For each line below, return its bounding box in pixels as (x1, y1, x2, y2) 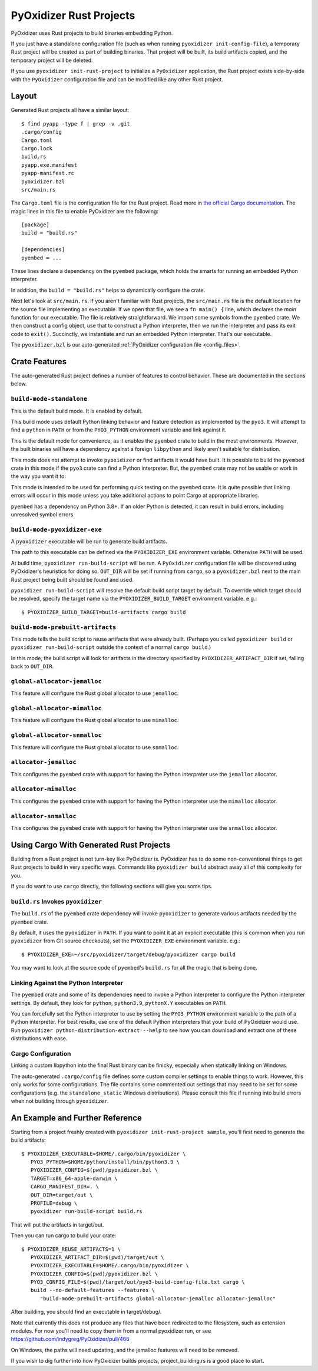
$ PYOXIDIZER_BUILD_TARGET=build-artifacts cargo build (21, 609, 186, 615)
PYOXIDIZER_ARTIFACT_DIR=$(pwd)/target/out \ (30, 1254, 164, 1261)
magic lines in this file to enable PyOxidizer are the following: (11, 207, 159, 215)
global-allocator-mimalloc (11, 704, 102, 712)
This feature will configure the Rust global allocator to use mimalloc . (11, 717, 179, 724)
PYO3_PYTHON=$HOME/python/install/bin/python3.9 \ (30, 1158, 180, 1165)
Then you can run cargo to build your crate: (11, 1232, 117, 1239)
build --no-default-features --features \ (30, 1287, 155, 1294)
